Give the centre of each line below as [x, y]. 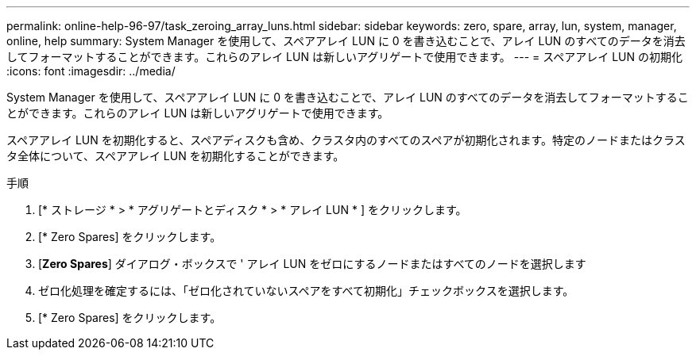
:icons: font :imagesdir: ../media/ [91, 71]
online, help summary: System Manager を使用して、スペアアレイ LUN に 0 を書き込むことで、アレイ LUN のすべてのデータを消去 [346, 41]
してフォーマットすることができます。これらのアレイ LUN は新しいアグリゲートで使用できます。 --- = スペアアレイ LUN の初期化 [345, 57]
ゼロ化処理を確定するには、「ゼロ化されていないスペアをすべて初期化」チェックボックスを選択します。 [306, 291]
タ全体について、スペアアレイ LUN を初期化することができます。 [176, 156]
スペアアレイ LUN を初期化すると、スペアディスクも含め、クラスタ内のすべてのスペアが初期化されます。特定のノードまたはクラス [346, 140]
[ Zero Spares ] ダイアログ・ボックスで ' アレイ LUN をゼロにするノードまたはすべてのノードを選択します [312, 264]
